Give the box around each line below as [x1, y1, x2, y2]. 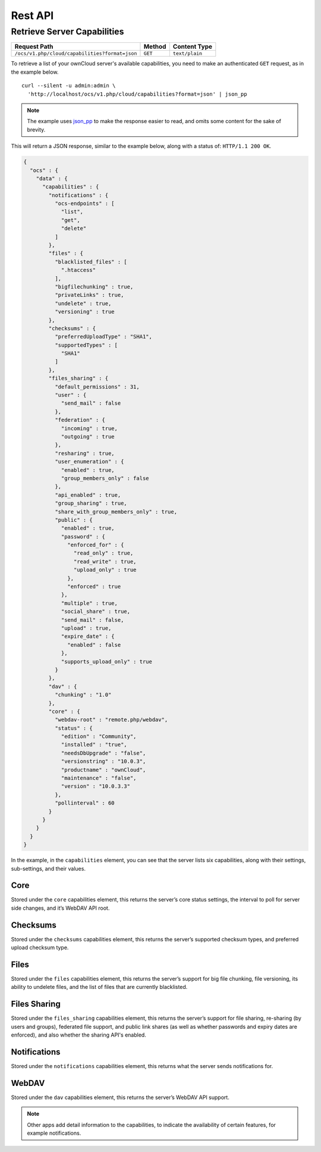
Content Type [172, 42, 212, 51]
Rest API [11, 9, 54, 22]
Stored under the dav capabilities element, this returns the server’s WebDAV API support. [11, 1094, 230, 1101]
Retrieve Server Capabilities [11, 26, 124, 37]
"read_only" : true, [73, 550, 134, 556]
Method [143, 42, 166, 51]
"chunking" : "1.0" [54, 691, 112, 699]
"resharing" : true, [54, 450, 115, 456]
